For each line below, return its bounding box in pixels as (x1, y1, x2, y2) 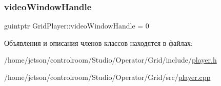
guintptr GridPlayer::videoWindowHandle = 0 (4, 20, 149, 31)
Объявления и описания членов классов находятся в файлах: (4, 37, 193, 48)
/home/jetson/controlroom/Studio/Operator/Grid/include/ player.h (4, 54, 217, 65)
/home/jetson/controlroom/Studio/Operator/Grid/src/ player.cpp (4, 72, 211, 82)
